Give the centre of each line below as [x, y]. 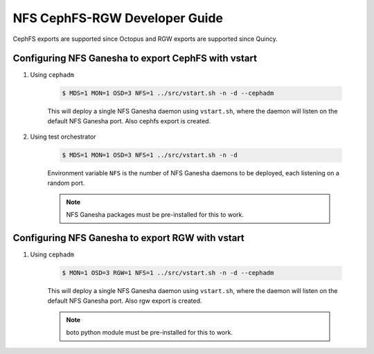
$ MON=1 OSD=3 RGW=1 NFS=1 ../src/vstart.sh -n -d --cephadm [168, 273]
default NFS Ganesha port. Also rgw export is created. [125, 301]
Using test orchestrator [63, 137]
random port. [66, 183]
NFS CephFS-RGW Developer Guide [118, 18]
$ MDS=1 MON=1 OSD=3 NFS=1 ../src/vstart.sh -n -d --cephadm [168, 93]
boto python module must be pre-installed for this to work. [150, 333]
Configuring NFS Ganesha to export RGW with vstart [129, 238]
